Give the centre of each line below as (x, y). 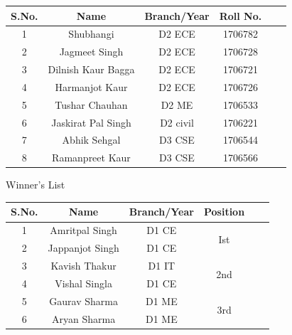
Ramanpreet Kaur (91, 158)
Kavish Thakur (83, 265)
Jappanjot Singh (83, 248)
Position (224, 212)
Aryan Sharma (84, 318)
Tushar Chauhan (91, 104)
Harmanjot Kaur (91, 86)
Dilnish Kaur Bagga (91, 69)
